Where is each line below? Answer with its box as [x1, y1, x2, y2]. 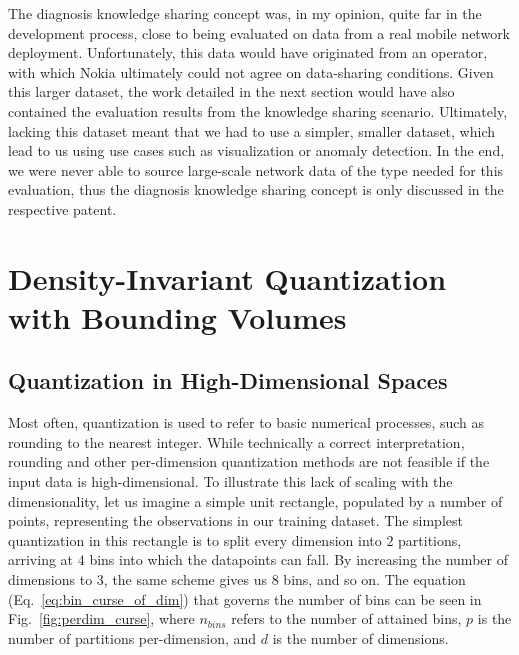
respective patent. [8, 198, 117, 219]
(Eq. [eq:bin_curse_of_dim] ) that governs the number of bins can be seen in [8, 588, 482, 609]
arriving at [8, 549, 74, 570]
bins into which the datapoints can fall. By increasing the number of [89, 549, 508, 570]
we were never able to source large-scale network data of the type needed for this [8, 159, 504, 180]
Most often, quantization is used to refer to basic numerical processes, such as [8, 412, 485, 433]
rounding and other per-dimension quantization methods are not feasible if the [8, 451, 490, 472]
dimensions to [8, 569, 93, 590]
